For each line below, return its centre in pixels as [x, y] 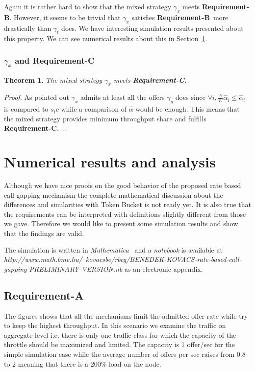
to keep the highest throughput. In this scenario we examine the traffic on [115, 325]
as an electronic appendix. [164, 268]
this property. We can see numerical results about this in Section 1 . [106, 38]
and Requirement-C [55, 60]
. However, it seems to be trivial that [65, 17]
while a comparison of [94, 109]
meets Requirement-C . [150, 80]
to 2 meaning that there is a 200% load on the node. [83, 363]
